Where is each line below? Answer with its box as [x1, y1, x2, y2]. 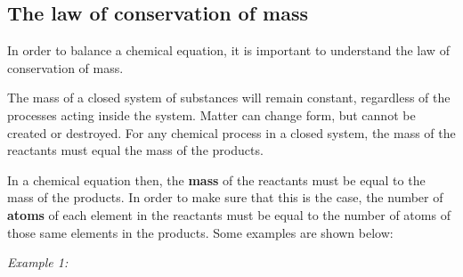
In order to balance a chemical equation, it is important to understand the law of [7, 41, 450, 60]
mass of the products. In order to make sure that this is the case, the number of [7, 188, 443, 207]
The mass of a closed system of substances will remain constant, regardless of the [7, 88, 451, 107]
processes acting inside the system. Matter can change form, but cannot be [7, 105, 416, 124]
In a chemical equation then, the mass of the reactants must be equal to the [7, 170, 426, 189]
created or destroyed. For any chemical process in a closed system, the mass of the [7, 123, 456, 142]
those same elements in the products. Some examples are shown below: [7, 223, 394, 241]
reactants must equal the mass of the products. [7, 141, 264, 159]
